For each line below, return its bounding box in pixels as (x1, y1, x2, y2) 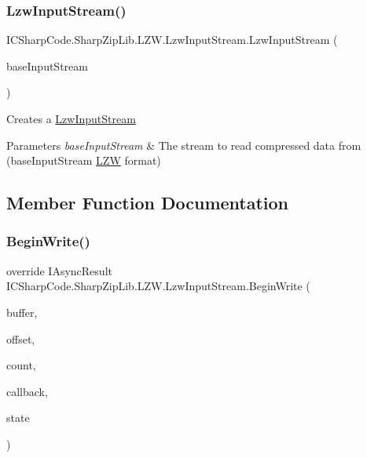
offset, (6, 330, 35, 347)
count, (6, 357, 36, 373)
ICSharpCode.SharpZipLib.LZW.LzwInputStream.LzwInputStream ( (6, 31, 338, 48)
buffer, (6, 304, 38, 320)
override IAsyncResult (6, 262, 112, 278)
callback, (6, 383, 48, 399)
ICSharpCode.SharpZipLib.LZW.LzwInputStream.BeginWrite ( (6, 278, 310, 294)
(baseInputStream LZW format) (6, 152, 161, 169)
